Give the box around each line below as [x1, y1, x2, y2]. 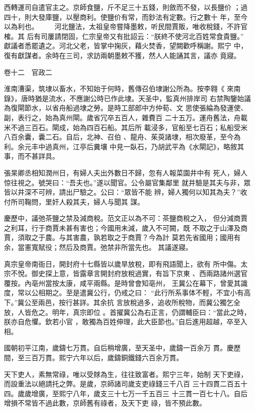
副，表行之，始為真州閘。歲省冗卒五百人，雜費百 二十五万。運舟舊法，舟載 [4, 112, 248, 122]
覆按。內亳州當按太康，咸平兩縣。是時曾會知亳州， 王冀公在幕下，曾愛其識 [4, 277, 248, 288]
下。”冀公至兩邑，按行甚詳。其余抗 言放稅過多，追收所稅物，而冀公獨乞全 [4, 297, 241, 308]
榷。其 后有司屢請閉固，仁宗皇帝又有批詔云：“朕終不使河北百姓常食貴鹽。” [4, 31, 244, 41]
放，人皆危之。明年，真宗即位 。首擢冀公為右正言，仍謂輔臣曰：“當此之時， [4, 307, 251, 317]
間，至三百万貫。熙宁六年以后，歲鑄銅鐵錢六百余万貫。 [4, 352, 183, 362]
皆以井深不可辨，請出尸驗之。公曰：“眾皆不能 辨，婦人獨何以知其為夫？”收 [4, 187, 247, 197]
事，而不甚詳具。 [4, 151, 59, 161]
